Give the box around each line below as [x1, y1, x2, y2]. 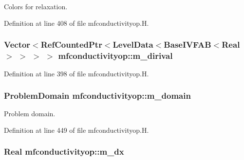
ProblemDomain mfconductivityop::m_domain [4, 89, 191, 101]
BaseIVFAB [164, 38, 211, 51]
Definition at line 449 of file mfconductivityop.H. [4, 124, 149, 135]
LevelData [113, 38, 153, 51]
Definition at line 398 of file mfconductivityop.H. [4, 69, 149, 79]
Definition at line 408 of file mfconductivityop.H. [4, 18, 149, 28]
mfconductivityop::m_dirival [58, 50, 173, 62]
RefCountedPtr [40, 38, 102, 51]
